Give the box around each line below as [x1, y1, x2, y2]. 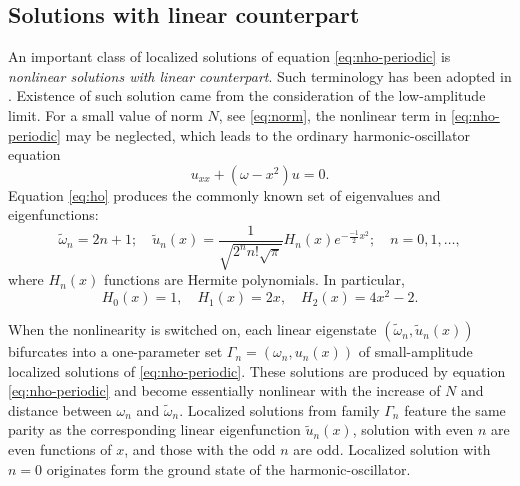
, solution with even [352, 419, 474, 440]
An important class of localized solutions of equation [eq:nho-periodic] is [8, 46, 451, 67]
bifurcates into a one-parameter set [8, 341, 223, 362]
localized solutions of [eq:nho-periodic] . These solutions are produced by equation [8, 360, 506, 381]
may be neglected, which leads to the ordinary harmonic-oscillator [65, 124, 470, 145]
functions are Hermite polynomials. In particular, [103, 269, 405, 290]
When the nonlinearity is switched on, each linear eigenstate [8, 319, 377, 340]
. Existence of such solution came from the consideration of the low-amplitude [8, 85, 486, 106]
